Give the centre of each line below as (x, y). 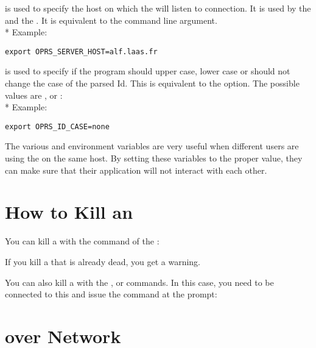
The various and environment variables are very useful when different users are (152, 146)
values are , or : (34, 95)
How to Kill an (69, 212)
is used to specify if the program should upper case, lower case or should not (148, 71)
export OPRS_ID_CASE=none (57, 126)
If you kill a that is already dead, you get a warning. (103, 261)
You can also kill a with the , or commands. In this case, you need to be (139, 282)
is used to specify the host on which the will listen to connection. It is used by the (158, 8)
